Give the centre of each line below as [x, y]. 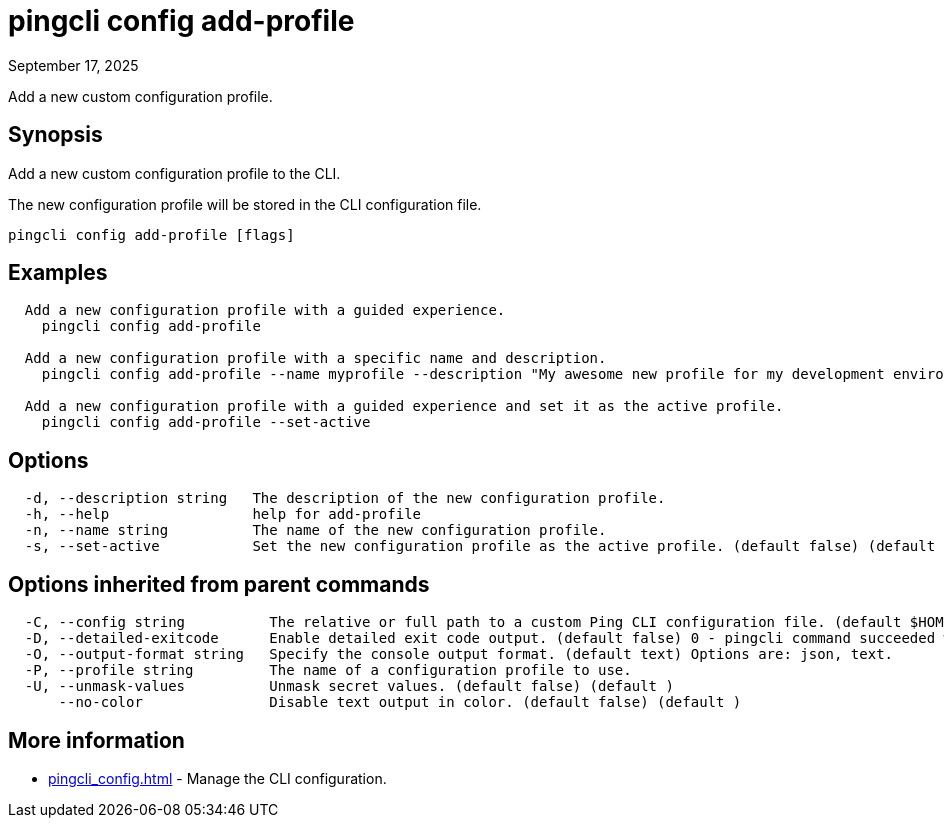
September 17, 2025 [73, 65]
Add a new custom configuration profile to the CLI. [174, 173]
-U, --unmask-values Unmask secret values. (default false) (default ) [349, 686]
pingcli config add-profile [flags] [151, 234]
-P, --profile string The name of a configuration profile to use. [328, 670]
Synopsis [55, 135]
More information [96, 740]
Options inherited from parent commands [219, 584]
